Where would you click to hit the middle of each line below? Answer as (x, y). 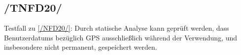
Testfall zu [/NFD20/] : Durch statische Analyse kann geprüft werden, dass (117, 28)
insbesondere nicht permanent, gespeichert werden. (81, 47)
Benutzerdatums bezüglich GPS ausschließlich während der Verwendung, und (121, 37)
